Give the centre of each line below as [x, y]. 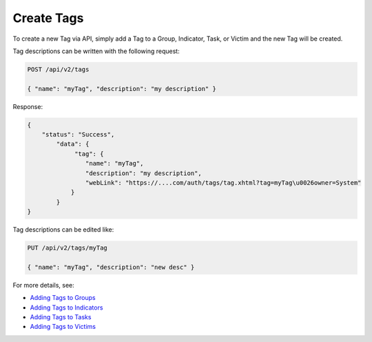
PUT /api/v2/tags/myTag [68, 248]
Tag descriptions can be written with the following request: [96, 51]
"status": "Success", [78, 135]
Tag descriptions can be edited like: [63, 230]
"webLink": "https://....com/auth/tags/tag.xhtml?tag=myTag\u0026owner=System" [223, 183]
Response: [28, 106]
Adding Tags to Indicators [66, 308]
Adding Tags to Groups [63, 298]
